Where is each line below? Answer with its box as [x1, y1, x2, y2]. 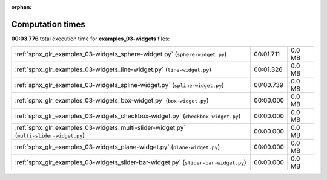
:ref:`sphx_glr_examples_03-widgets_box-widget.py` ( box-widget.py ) [15, 97, 209, 105]
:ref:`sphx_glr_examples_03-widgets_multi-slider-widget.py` [15, 124, 186, 132]
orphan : [11, 4, 32, 10]
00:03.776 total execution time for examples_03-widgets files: [11, 35, 170, 42]
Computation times [11, 19, 85, 30]
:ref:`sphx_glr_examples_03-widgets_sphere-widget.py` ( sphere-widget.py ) [15, 50, 227, 59]
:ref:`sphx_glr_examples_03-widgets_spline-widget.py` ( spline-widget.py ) [15, 81, 224, 89]
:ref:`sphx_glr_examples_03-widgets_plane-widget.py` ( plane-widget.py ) [15, 143, 220, 151]
